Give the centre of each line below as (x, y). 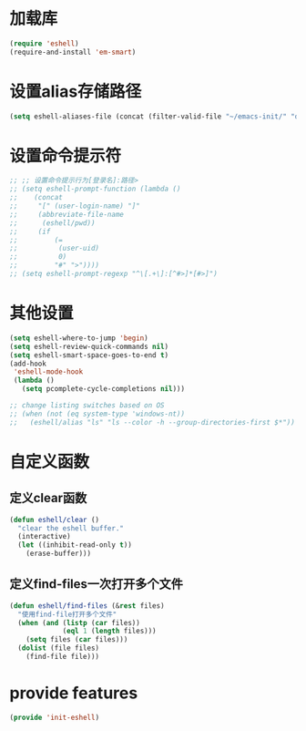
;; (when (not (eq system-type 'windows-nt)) (97, 414)
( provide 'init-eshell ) (55, 717)
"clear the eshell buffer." (71, 528)
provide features (74, 693)
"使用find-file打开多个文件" (67, 614)
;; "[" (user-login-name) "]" (75, 206)
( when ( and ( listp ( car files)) (79, 623)
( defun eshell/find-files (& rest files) (87, 606)
